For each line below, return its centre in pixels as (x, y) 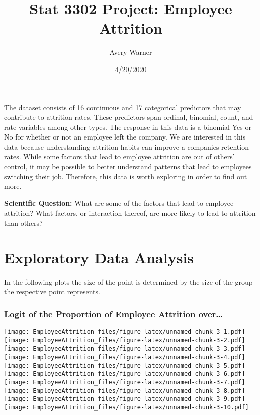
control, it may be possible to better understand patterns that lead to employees (128, 166)
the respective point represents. (52, 291)
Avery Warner (131, 52)
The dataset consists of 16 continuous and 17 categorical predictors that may (123, 107)
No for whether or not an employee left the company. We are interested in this (125, 137)
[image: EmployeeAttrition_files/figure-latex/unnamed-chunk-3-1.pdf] (125, 332)
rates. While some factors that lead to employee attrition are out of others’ (119, 156)
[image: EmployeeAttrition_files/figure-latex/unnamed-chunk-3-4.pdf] (125, 357)
